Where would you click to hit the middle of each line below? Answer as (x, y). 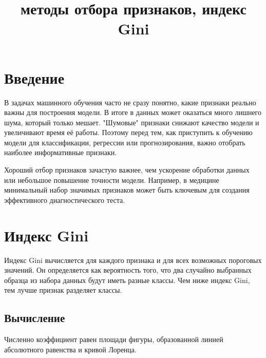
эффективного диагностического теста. (65, 200)
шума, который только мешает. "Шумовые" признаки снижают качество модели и (132, 122)
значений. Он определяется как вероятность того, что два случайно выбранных (128, 270)
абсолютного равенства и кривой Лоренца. (70, 349)
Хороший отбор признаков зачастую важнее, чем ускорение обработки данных (127, 170)
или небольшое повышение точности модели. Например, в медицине (112, 180)
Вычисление (35, 318)
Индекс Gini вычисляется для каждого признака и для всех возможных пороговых (133, 260)
